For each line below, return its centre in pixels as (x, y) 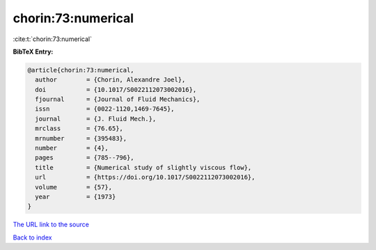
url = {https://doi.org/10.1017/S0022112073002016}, (145, 177)
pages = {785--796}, (85, 158)
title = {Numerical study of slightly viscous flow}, (143, 167)
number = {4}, (72, 148)
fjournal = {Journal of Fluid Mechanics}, (118, 100)
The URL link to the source (51, 225)
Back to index (32, 237)
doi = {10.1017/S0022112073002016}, (116, 89)
